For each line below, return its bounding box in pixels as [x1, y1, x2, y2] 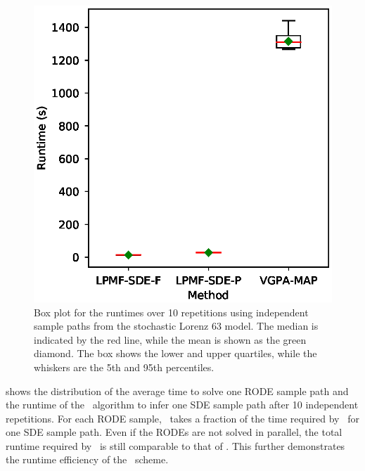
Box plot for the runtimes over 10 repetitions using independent [34, 304, 309, 319]
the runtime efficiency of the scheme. [6, 452, 169, 467]
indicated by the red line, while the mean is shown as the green [34, 332, 307, 347]
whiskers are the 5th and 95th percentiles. [34, 359, 214, 374]
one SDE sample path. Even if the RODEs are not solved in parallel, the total [6, 425, 342, 439]
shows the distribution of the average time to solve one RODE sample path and [6, 383, 349, 398]
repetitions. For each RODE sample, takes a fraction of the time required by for [6, 411, 359, 425]
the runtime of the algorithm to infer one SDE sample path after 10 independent [6, 397, 359, 412]
